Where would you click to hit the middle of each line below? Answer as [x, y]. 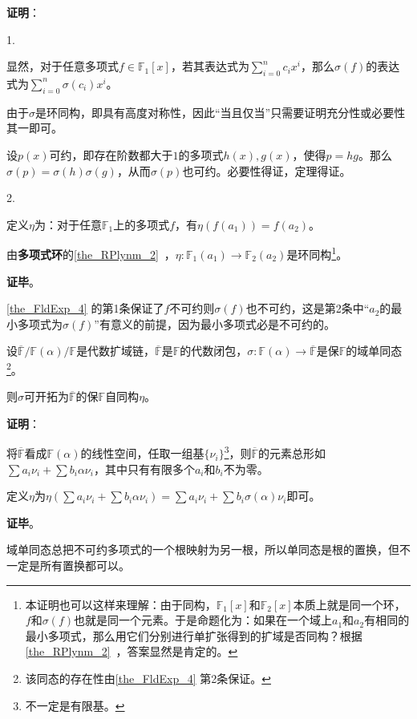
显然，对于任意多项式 [63, 66]
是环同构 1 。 [317, 253]
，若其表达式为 [210, 66]
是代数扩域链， [116, 351]
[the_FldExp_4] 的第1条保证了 [85, 308]
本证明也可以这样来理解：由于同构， [121, 604]
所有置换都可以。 [85, 566]
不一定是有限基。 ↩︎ [75, 705]
